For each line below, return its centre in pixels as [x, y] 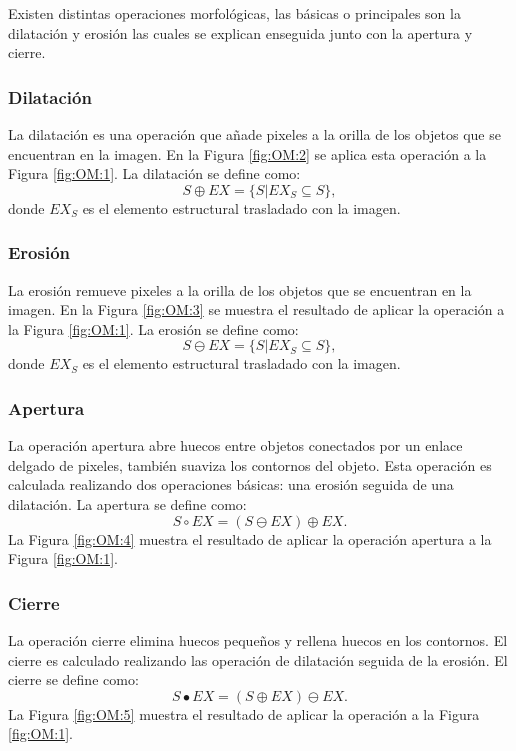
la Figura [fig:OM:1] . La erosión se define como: [153, 328]
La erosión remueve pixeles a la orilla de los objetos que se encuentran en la [240, 289]
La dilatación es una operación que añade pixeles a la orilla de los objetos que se [254, 134]
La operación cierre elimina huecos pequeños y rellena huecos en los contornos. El [258, 639]
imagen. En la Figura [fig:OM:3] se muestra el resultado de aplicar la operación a [256, 309]
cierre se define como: [73, 679]
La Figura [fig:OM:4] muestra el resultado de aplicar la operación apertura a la [250, 538]
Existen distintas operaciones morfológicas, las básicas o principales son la [234, 13]
